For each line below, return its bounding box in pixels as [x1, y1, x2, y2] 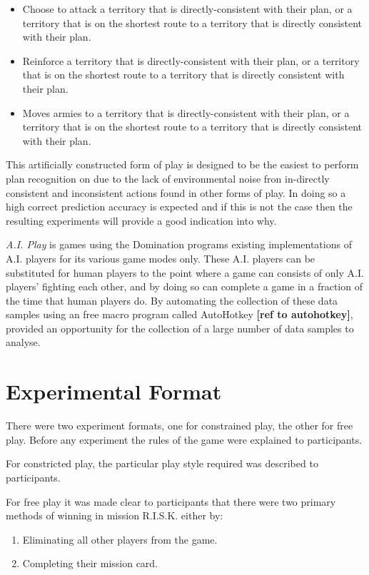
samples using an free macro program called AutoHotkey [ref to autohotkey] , [6, 307, 353, 322]
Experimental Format [6, 377, 222, 406]
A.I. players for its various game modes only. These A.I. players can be [6, 250, 315, 265]
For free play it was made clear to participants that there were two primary [6, 494, 336, 509]
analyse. [6, 335, 41, 350]
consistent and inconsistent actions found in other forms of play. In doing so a [6, 185, 346, 200]
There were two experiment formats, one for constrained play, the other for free [6, 418, 353, 433]
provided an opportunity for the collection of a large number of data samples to [6, 320, 354, 335]
